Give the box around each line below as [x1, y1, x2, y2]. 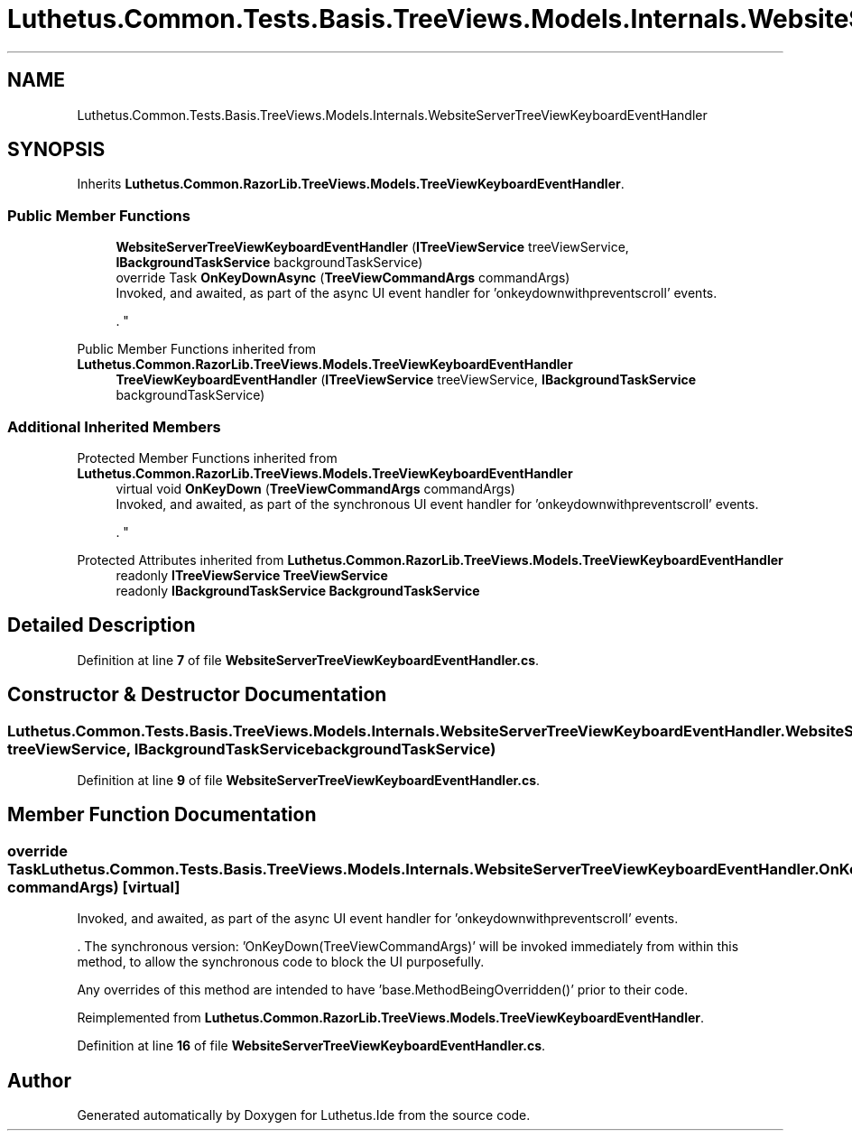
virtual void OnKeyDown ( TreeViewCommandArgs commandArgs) [116, 480, 515, 496]
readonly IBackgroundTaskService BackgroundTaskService [116, 582, 480, 598]
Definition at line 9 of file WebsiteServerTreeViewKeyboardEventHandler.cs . [77, 773, 541, 788]
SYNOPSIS [7, 138, 106, 162]
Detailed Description [7, 614, 196, 637]
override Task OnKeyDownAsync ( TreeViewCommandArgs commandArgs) [116, 270, 570, 286]
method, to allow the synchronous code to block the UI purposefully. [77, 954, 485, 970]
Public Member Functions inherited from [77, 341, 317, 357]
